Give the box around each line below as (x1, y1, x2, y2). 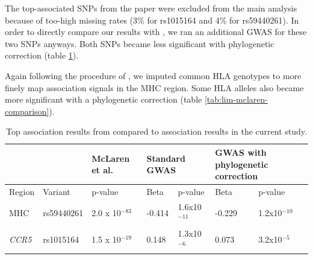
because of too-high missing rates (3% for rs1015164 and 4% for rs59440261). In (5, 13, 299, 26)
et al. (91, 164, 113, 176)
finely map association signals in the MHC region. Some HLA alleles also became (5, 81, 304, 94)
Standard (146, 152, 185, 164)
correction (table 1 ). (5, 49, 79, 62)
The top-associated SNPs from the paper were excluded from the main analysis (5, 2, 297, 14)
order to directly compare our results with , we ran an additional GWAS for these (5, 25, 307, 38)
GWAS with (215, 145, 267, 158)
